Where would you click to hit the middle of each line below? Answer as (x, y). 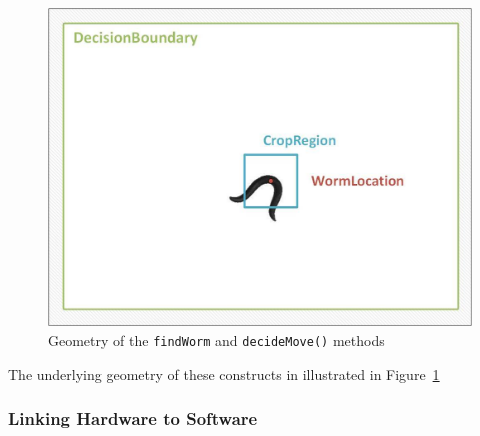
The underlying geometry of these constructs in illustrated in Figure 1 (224, 373)
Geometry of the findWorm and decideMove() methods (216, 340)
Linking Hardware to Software (133, 418)
